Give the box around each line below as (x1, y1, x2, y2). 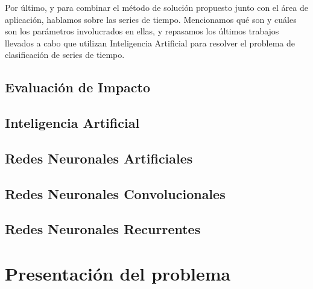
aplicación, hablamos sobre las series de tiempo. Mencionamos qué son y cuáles (5, 13, 297, 25)
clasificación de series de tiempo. (5, 48, 125, 61)
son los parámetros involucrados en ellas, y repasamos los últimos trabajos (5, 25, 279, 37)
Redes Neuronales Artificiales (5, 148, 193, 167)
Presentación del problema (5, 261, 231, 286)
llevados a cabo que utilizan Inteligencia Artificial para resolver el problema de (5, 36, 296, 49)
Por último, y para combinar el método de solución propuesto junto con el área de (5, 1, 308, 13)
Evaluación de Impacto (5, 78, 150, 97)
